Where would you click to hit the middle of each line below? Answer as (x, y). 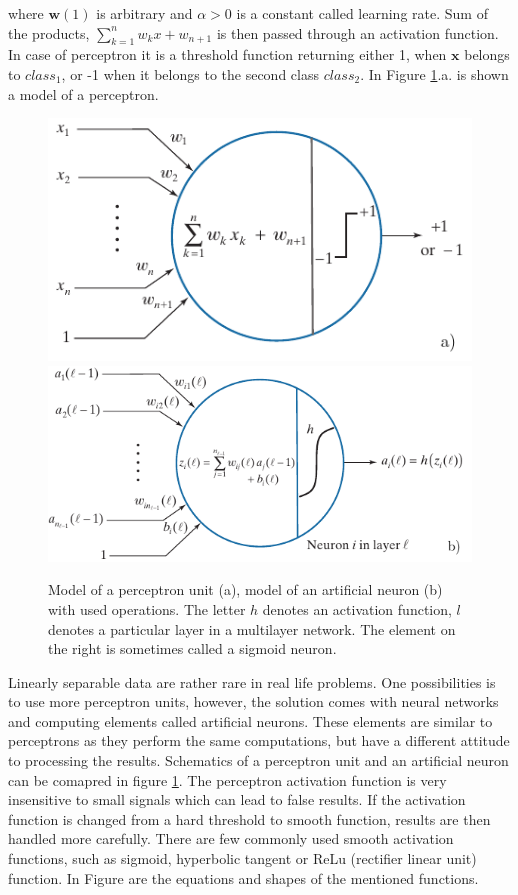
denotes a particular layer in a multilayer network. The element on (252, 628)
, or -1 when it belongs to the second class (190, 73)
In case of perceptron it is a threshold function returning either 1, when (227, 54)
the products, (49, 32)
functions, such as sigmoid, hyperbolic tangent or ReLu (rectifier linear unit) (242, 858)
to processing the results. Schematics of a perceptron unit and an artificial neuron (258, 760)
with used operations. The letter (147, 608)
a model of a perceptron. (83, 93)
